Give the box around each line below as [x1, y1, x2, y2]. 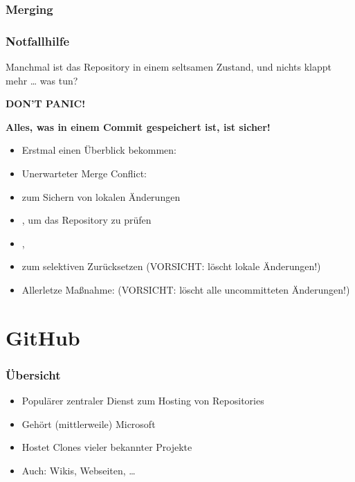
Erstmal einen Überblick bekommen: [21, 143, 176, 157]
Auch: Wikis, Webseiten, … [21, 463, 136, 477]
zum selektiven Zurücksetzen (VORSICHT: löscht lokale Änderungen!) [21, 259, 321, 274]
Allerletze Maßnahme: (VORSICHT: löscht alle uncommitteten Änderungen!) [21, 283, 350, 296]
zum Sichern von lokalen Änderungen [21, 189, 181, 204]
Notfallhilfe [6, 32, 70, 49]
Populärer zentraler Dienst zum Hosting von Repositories [21, 393, 264, 408]
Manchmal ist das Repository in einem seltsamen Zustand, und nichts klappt [6, 60, 331, 74]
